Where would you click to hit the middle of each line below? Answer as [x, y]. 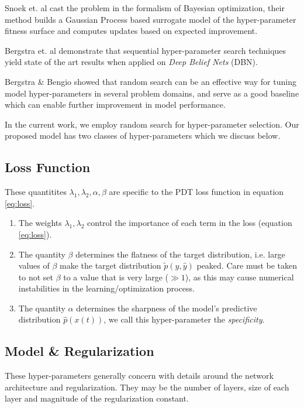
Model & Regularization [80, 351]
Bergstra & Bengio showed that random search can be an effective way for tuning [151, 81]
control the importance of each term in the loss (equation [190, 223]
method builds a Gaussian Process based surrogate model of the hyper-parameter [151, 19]
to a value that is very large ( [116, 277]
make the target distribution [110, 265]
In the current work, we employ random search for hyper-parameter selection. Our [152, 124]
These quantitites [36, 192]
